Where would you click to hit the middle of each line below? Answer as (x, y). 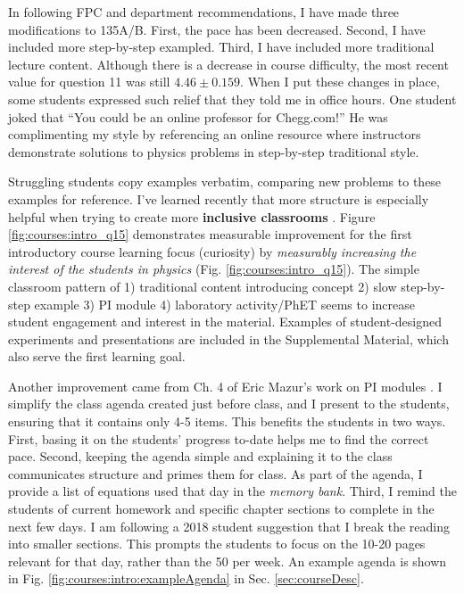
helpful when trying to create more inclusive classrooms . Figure (192, 216)
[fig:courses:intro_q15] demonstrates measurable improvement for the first (210, 234)
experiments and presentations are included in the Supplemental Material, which (228, 338)
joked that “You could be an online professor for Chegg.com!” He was (198, 116)
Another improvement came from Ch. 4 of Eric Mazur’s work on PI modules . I (225, 386)
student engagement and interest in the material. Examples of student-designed (225, 322)
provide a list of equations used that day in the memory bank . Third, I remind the (232, 491)
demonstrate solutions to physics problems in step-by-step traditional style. (214, 151)
